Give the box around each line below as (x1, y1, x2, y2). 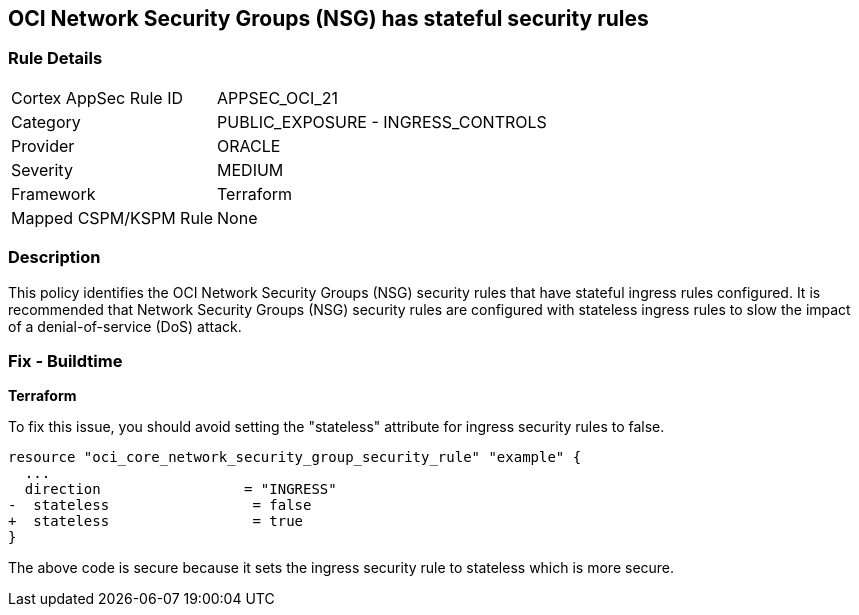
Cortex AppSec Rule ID (11, 87, 184, 108)
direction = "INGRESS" (24, 481, 337, 498)
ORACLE (217, 135, 281, 156)
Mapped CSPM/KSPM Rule (11, 207, 214, 228)
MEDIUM (217, 159, 284, 180)
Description (8, 247, 101, 268)
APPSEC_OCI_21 (217, 87, 338, 108)
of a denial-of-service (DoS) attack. (8, 317, 242, 335)
